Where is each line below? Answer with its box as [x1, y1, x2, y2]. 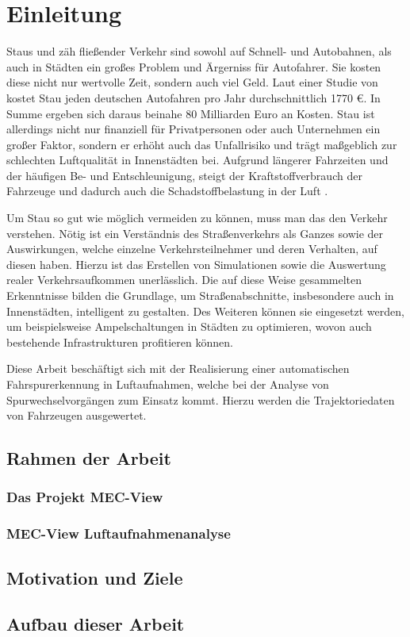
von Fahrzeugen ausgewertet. [6, 407, 147, 424]
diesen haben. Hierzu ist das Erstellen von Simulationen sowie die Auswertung [6, 255, 386, 272]
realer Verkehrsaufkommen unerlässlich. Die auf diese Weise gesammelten [6, 271, 362, 288]
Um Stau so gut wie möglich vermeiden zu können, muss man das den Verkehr [6, 209, 388, 226]
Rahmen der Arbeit [6, 446, 171, 470]
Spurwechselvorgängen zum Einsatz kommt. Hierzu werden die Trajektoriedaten [6, 391, 395, 408]
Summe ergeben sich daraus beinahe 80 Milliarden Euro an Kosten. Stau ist [6, 105, 375, 121]
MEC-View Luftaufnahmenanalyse [6, 524, 231, 543]
